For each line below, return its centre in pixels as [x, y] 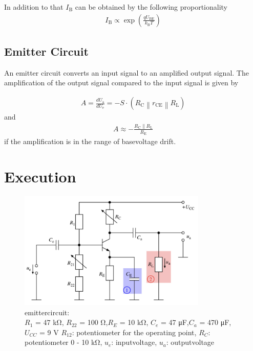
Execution [40, 176]
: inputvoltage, [134, 342]
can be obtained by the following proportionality [151, 7]
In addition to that [34, 7]
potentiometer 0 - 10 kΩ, [64, 342]
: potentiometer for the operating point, [134, 332]
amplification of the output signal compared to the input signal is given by [121, 83]
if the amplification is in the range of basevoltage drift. [90, 141]
